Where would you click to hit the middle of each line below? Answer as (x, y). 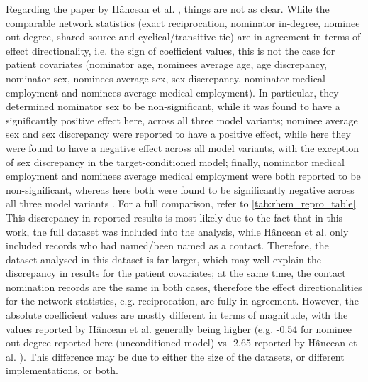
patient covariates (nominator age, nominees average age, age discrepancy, (167, 64)
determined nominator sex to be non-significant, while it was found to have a (173, 106)
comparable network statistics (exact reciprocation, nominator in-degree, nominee (183, 22)
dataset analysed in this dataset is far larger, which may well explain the (163, 259)
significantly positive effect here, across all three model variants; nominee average (182, 120)
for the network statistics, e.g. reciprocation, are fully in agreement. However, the (182, 301)
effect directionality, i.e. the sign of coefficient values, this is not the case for (171, 50)
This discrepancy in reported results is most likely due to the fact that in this (174, 217)
